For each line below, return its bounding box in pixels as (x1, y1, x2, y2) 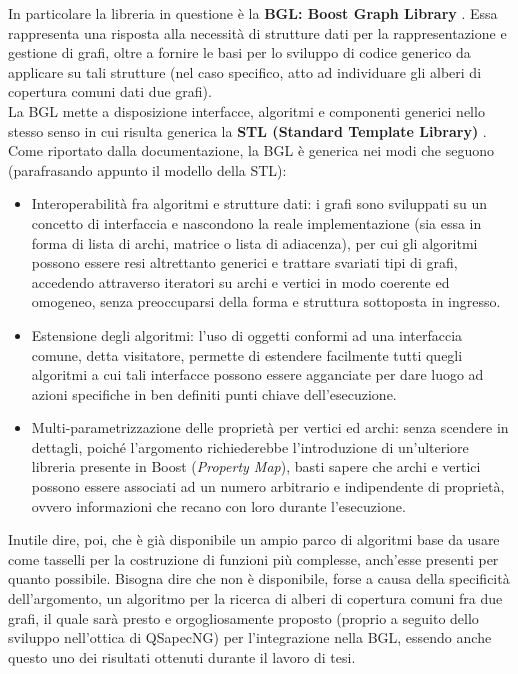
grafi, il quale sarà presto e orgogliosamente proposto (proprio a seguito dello (8, 607, 479, 628)
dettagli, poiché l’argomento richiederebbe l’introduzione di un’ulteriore (31, 436, 469, 457)
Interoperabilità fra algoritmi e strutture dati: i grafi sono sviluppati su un (31, 193, 488, 214)
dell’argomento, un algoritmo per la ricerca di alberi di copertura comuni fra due (8, 588, 503, 609)
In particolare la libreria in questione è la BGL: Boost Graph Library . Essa (8, 3, 498, 23)
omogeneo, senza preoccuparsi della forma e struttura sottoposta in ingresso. (31, 291, 501, 312)
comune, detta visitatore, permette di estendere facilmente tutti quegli (31, 344, 463, 365)
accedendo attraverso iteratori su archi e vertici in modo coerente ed (31, 271, 450, 292)
